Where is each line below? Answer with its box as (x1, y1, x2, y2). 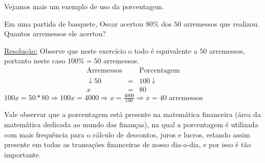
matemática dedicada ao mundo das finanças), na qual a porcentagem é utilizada (4, 119, 258, 129)
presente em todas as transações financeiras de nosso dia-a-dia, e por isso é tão (4, 139, 251, 150)
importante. (4, 149, 41, 159)
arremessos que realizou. (184, 18, 259, 29)
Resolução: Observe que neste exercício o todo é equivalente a (4, 45, 197, 56)
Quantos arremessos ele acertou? (4, 28, 106, 39)
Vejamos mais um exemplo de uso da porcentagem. (4, 1, 165, 11)
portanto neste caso (4, 55, 66, 66)
